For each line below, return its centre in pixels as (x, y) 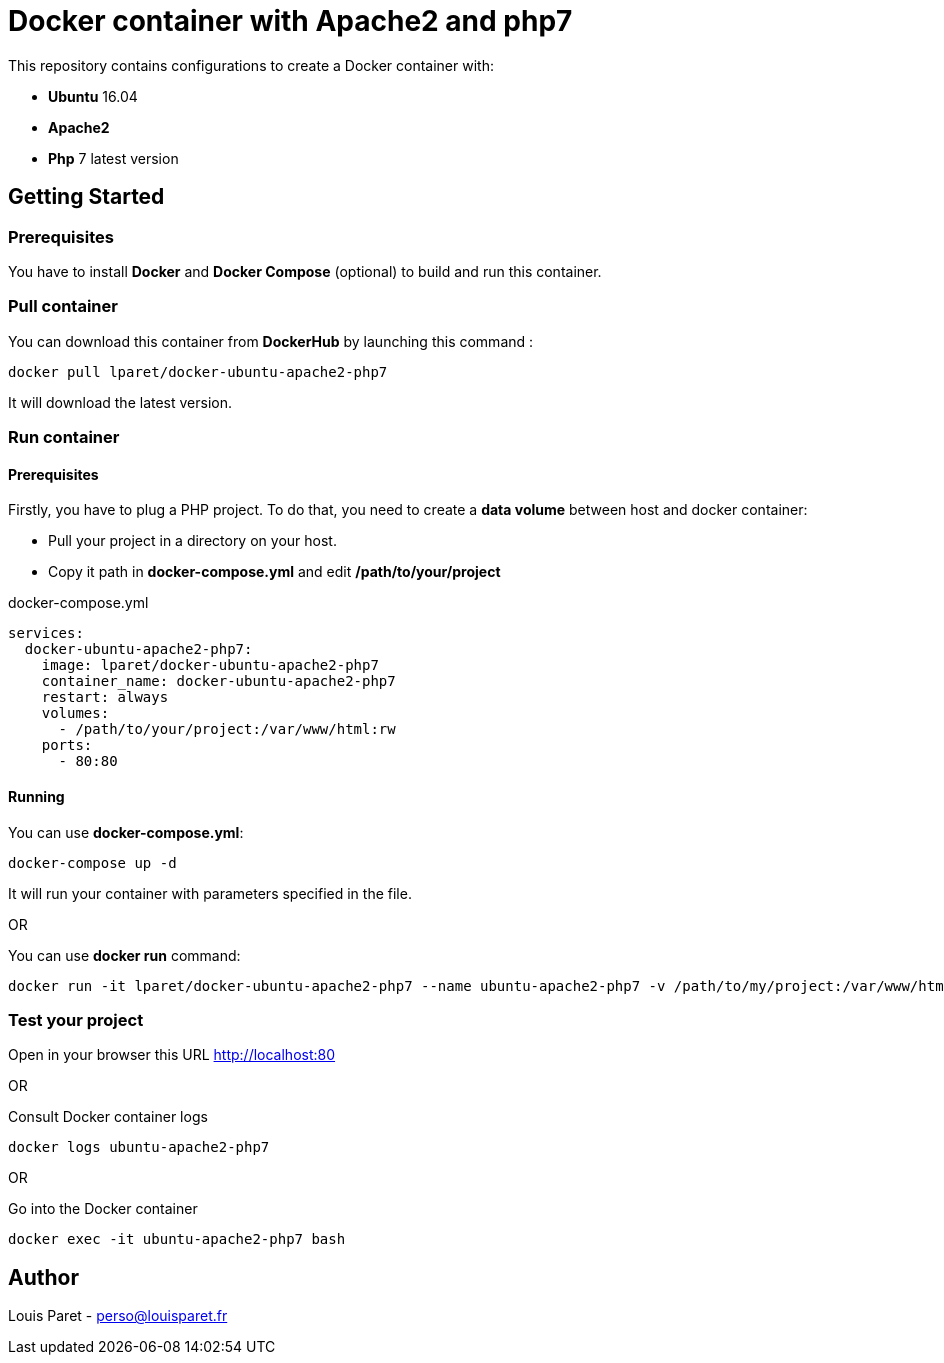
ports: (67, 745)
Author (43, 1277)
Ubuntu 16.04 (93, 96)
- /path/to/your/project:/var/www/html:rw (227, 729)
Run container (64, 437)
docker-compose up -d (92, 862)
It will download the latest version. (120, 402)
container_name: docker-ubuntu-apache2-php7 (218, 681)
